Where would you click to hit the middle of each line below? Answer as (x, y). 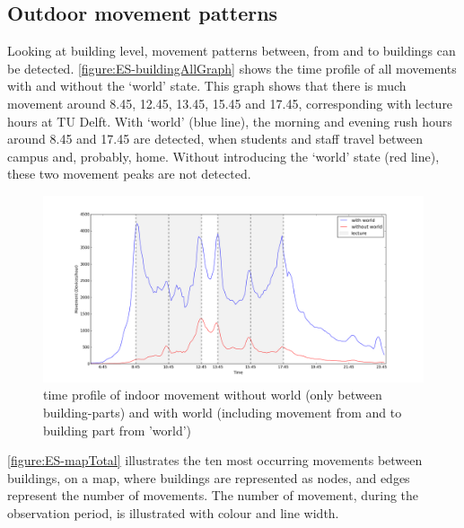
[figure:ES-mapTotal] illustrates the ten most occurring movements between (215, 460)
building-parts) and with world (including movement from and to (223, 412)
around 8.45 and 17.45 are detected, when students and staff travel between (215, 139)
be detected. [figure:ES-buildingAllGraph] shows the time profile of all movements (232, 68)
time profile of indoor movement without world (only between (213, 395)
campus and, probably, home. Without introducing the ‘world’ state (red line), (223, 156)
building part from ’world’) (118, 430)
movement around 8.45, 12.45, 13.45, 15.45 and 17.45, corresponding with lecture (230, 103)
